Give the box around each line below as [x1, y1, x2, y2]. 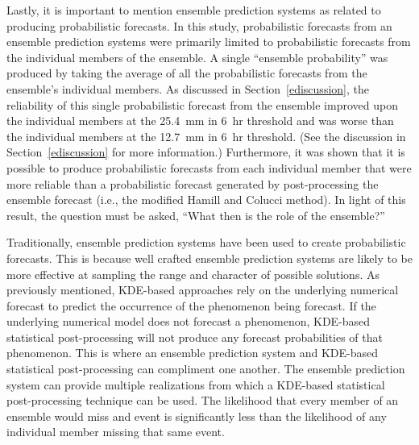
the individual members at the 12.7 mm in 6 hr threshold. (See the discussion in [6, 127, 406, 144]
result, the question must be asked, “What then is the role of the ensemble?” [6, 206, 385, 223]
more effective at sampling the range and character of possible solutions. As [6, 265, 380, 282]
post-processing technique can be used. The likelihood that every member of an [6, 392, 399, 409]
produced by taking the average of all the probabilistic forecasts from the [6, 64, 367, 81]
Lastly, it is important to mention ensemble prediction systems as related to [6, 2, 381, 18]
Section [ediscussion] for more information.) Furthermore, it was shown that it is [6, 143, 405, 160]
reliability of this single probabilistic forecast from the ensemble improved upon [6, 96, 398, 113]
